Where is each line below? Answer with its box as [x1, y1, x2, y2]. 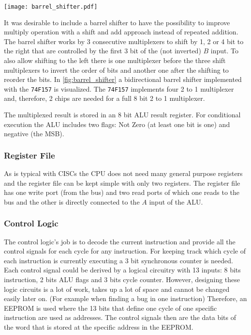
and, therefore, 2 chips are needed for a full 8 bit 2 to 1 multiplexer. [4, 93, 205, 103]
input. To [210, 46, 239, 56]
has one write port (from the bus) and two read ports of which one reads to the [4, 187, 240, 197]
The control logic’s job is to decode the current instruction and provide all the [4, 236, 236, 246]
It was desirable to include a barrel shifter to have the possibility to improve [4, 17, 230, 27]
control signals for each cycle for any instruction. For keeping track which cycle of [4, 246, 246, 256]
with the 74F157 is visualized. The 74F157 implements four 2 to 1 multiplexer [4, 83, 234, 94]
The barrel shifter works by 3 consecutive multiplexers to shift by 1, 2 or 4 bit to [4, 36, 244, 46]
